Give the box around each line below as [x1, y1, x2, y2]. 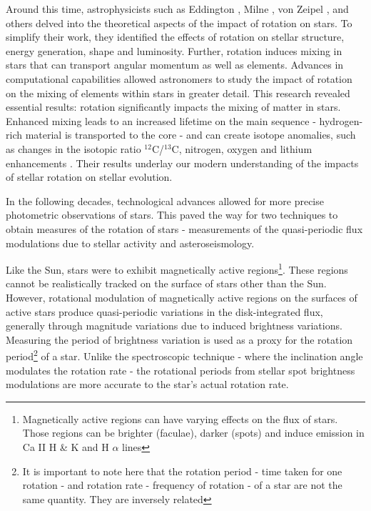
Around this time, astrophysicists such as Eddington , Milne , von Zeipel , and [6, 1, 349, 16]
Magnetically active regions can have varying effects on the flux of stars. [22, 411, 338, 426]
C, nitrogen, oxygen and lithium [171, 141, 312, 156]
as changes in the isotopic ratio [6, 141, 141, 156]
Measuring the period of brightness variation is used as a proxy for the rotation [6, 332, 353, 347]
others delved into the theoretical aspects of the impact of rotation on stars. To [6, 15, 352, 30]
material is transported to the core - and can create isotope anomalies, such [25, 127, 356, 142]
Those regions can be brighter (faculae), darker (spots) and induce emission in [22, 425, 365, 440]
